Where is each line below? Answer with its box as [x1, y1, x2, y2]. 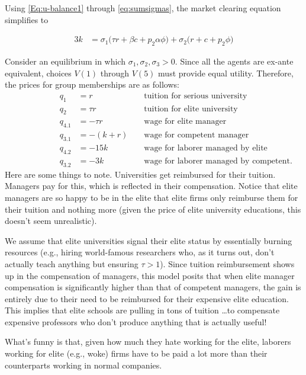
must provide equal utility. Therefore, [158, 66, 294, 79]
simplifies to [5, 13, 49, 25]
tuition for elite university [144, 104, 238, 113]
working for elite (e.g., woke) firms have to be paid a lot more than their [5, 347, 268, 360]
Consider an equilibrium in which [5, 55, 125, 68]
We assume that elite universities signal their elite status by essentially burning [5, 234, 292, 246]
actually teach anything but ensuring [5, 257, 138, 270]
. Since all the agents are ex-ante [175, 55, 294, 68]
